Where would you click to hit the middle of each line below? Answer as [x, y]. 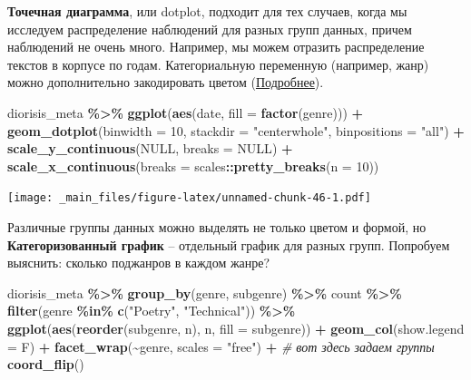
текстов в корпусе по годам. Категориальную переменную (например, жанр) [218, 64]
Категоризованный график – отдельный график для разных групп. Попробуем [229, 244]
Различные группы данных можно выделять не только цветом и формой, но [217, 227]
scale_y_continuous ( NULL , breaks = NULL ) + [150, 148]
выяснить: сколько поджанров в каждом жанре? [139, 263]
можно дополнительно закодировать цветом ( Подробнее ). [166, 82]
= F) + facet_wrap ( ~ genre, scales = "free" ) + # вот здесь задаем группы [221, 346]
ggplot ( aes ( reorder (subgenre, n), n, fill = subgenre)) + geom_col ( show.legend [236, 328]
